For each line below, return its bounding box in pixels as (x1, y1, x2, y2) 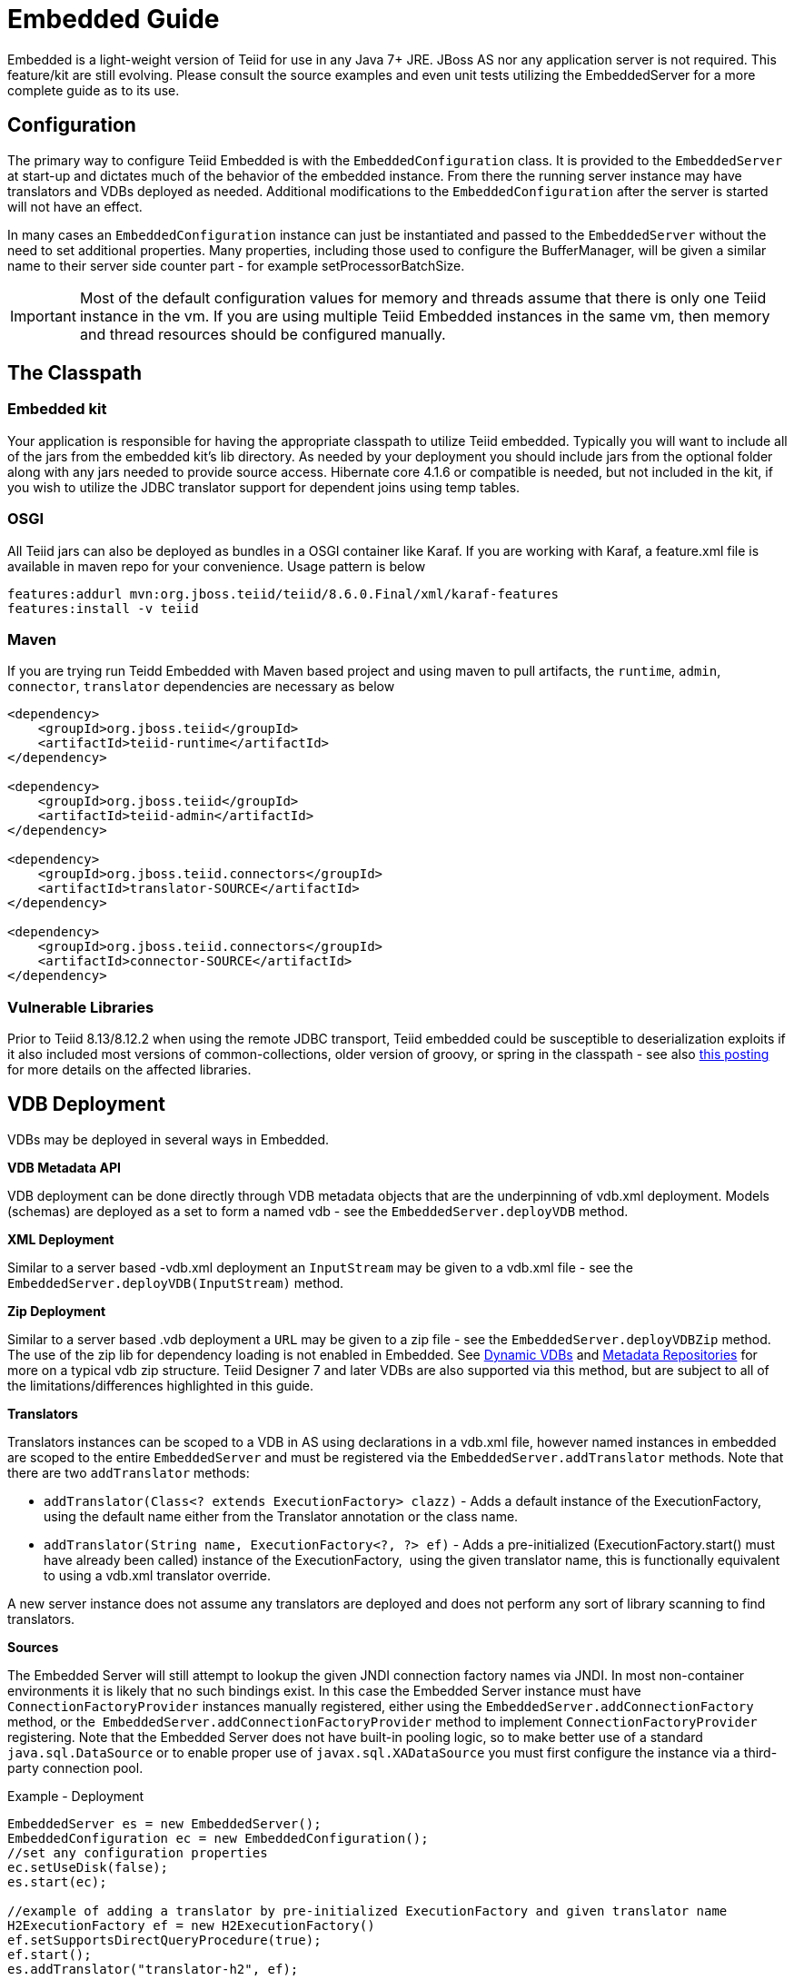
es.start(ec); (7, 1874, 107, 1889)
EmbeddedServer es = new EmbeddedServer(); (7, 1816, 322, 1831)
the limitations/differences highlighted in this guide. (7, 1377, 313, 1393)
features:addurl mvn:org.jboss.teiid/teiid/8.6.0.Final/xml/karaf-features (7, 586, 559, 601)
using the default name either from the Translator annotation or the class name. (44, 1508, 519, 1524)
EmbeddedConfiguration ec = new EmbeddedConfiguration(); (7, 1830, 429, 1846)
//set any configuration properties (7, 1845, 268, 1860)
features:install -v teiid (7, 600, 199, 616)
